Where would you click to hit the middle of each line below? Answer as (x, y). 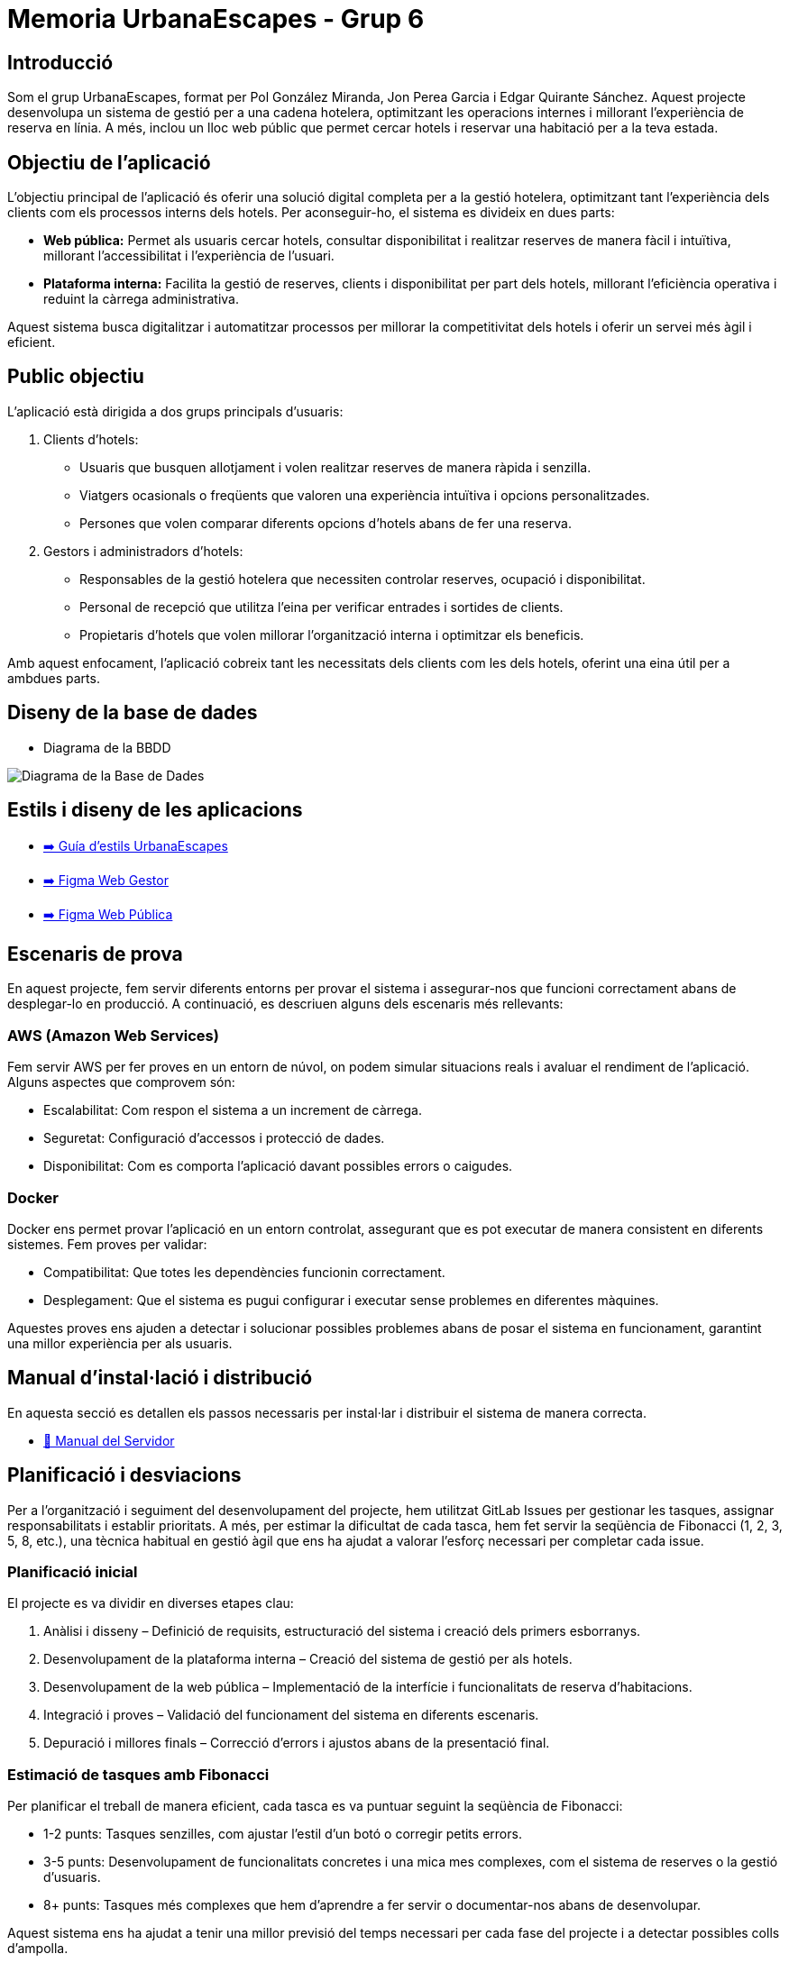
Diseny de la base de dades (133, 713)
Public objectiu (76, 377)
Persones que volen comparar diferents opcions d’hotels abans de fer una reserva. (326, 523)
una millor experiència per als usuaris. (120, 1343)
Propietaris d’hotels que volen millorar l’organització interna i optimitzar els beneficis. (332, 635)
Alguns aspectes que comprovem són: (121, 1082)
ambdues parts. (54, 678)
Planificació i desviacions (124, 1475)
